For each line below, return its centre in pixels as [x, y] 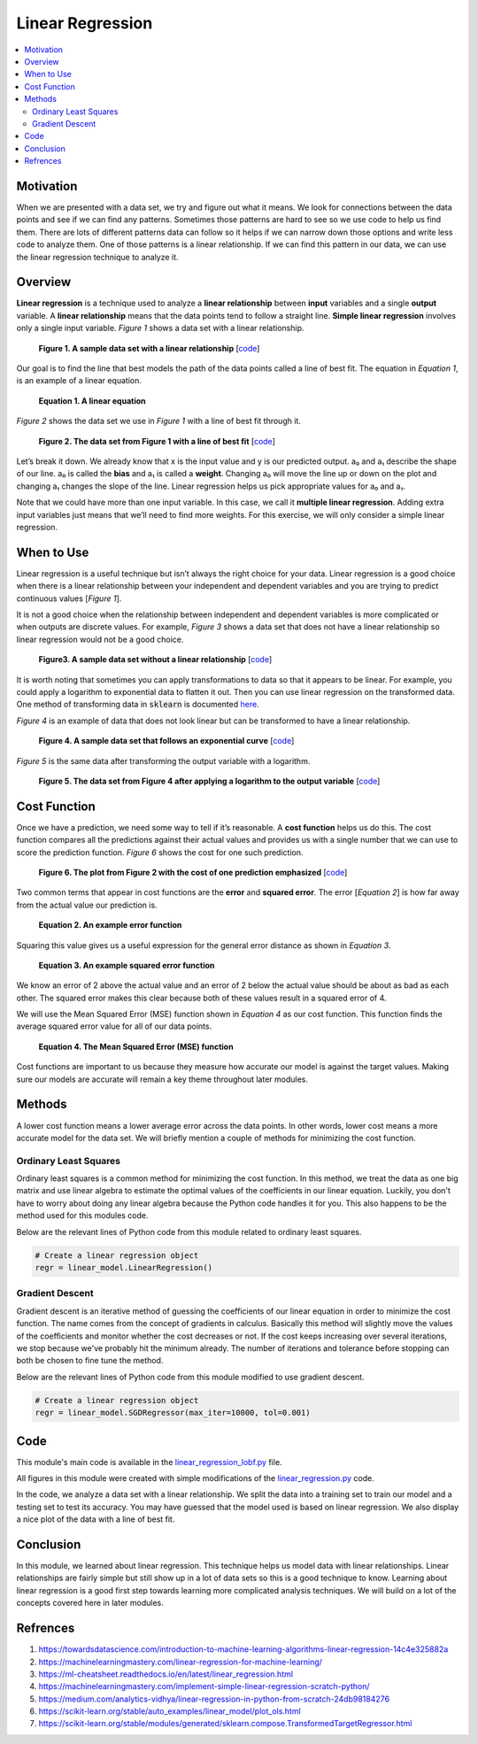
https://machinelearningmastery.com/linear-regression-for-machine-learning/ [181, 1662]
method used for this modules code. [83, 1215]
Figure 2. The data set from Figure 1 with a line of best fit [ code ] [157, 441]
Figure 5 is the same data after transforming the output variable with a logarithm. [163, 760]
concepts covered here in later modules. [90, 1603]
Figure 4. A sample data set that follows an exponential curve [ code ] [166, 741]
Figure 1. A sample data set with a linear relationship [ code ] [149, 348]
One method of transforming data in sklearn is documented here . [138, 705]
